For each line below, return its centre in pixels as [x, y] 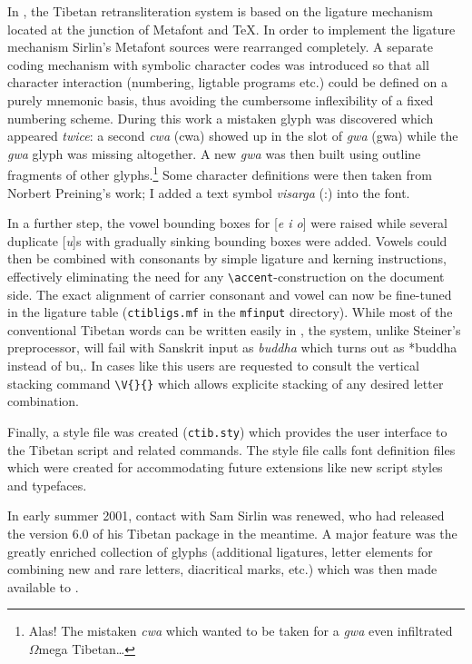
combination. [43, 401]
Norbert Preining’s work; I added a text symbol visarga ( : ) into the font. [209, 192]
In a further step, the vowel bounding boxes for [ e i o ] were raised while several [228, 223]
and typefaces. [47, 485]
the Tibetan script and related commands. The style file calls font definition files [231, 449]
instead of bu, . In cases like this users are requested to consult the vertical [213, 366]
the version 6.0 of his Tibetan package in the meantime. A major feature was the [232, 533]
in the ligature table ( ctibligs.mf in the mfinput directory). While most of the [230, 312]
